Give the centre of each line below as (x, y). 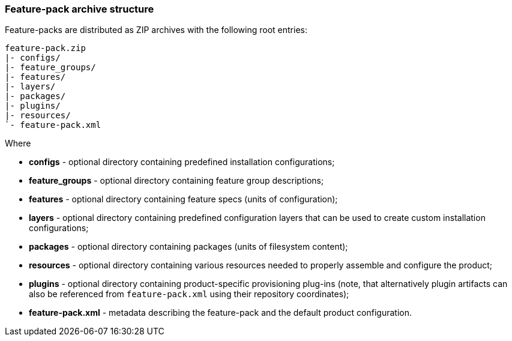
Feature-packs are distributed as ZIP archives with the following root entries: (156, 30)
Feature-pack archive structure (80, 9)
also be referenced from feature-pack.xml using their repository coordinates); (189, 294)
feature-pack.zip (45, 48)
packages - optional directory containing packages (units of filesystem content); (188, 247)
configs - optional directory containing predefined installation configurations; (182, 162)
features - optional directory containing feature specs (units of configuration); (183, 199)
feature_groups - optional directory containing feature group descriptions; (176, 181)
